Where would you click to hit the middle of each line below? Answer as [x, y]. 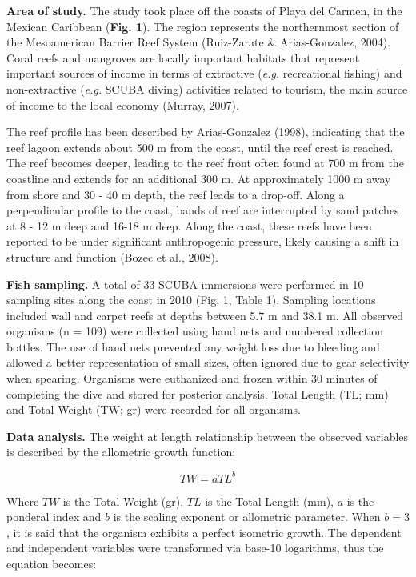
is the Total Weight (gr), [123, 501]
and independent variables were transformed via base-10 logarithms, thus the [195, 548]
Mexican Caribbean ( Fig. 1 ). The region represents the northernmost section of [203, 26]
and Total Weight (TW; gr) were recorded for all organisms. [154, 409]
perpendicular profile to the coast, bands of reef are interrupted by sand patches [203, 210]
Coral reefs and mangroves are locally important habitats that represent [183, 57]
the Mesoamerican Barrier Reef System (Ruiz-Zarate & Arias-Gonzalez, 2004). [199, 42]
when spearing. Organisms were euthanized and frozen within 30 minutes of [192, 378]
